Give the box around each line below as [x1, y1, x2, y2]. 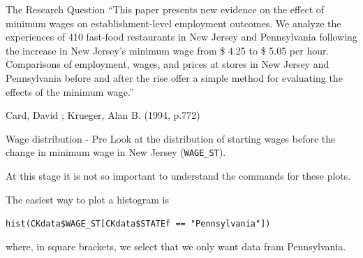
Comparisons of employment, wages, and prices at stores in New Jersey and [6, 57, 329, 71]
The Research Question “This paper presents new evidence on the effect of [6, 2, 325, 16]
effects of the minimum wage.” [6, 84, 134, 99]
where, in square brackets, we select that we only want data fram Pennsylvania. [6, 238, 346, 253]
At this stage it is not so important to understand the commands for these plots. [6, 169, 351, 182]
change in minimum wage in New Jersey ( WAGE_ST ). [6, 145, 226, 159]
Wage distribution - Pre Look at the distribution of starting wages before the [6, 131, 336, 145]
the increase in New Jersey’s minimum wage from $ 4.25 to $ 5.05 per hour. [6, 43, 329, 57]
